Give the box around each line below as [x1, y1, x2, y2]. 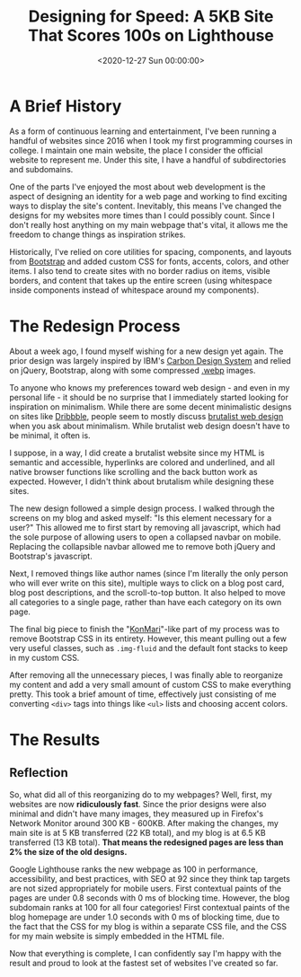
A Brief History [9, 96, 122, 116]
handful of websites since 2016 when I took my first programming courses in [9, 135, 293, 145]
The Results [9, 729, 101, 750]
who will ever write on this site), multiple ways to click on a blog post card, [9, 577, 285, 588]
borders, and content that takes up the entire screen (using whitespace [9, 275, 272, 286]
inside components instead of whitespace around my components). [9, 285, 260, 295]
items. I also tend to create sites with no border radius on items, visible [9, 265, 271, 276]
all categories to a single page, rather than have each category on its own [9, 596, 282, 607]
